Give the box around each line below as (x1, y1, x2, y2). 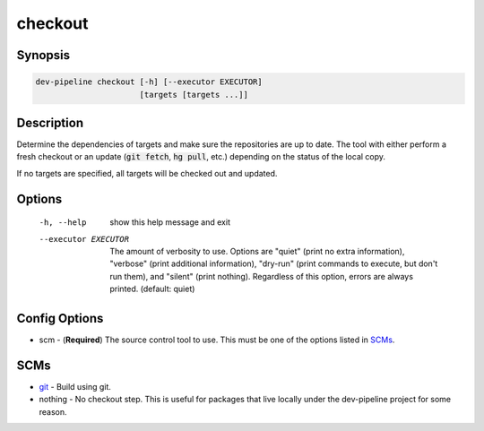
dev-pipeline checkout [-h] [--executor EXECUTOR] (35, 77, 264, 87)
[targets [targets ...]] (139, 90, 248, 99)
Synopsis (16, 47, 71, 63)
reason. (39, 406, 67, 417)
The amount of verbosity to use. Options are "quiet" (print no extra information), (109, 246, 405, 257)
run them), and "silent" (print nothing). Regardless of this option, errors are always (109, 271, 414, 281)
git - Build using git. (39, 382, 112, 392)
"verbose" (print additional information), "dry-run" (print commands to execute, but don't (109, 258, 438, 269)
